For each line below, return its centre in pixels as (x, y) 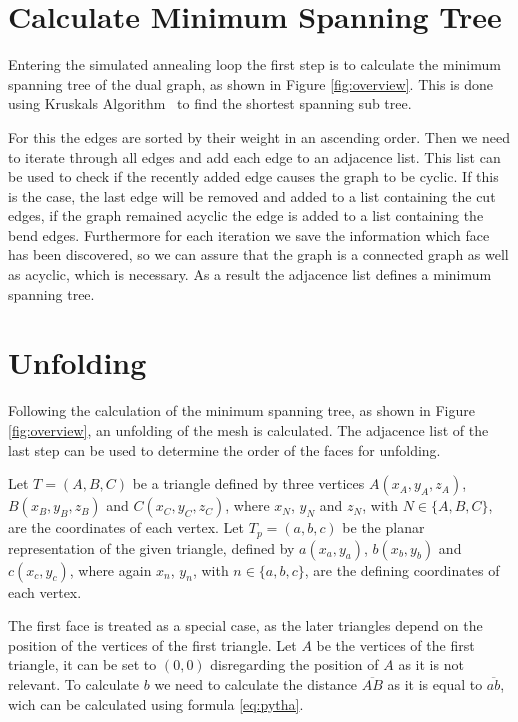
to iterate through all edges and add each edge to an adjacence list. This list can (254, 156)
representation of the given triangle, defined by (151, 547)
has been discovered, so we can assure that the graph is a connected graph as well (258, 254)
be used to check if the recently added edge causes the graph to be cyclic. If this (253, 176)
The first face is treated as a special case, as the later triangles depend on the (245, 625)
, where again (110, 569)
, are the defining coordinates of (402, 569)
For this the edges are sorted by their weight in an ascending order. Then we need (259, 136)
